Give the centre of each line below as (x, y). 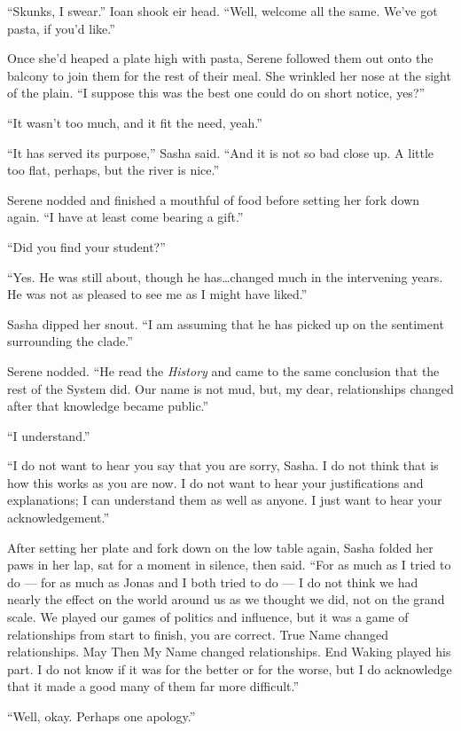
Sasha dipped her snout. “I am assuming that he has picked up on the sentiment (226, 323)
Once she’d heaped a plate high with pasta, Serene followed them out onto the (220, 58)
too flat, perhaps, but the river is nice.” (113, 170)
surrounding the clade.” (70, 341)
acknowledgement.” (59, 518)
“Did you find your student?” (86, 246)
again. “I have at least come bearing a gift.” (125, 217)
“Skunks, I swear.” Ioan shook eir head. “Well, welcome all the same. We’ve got (223, 11)
